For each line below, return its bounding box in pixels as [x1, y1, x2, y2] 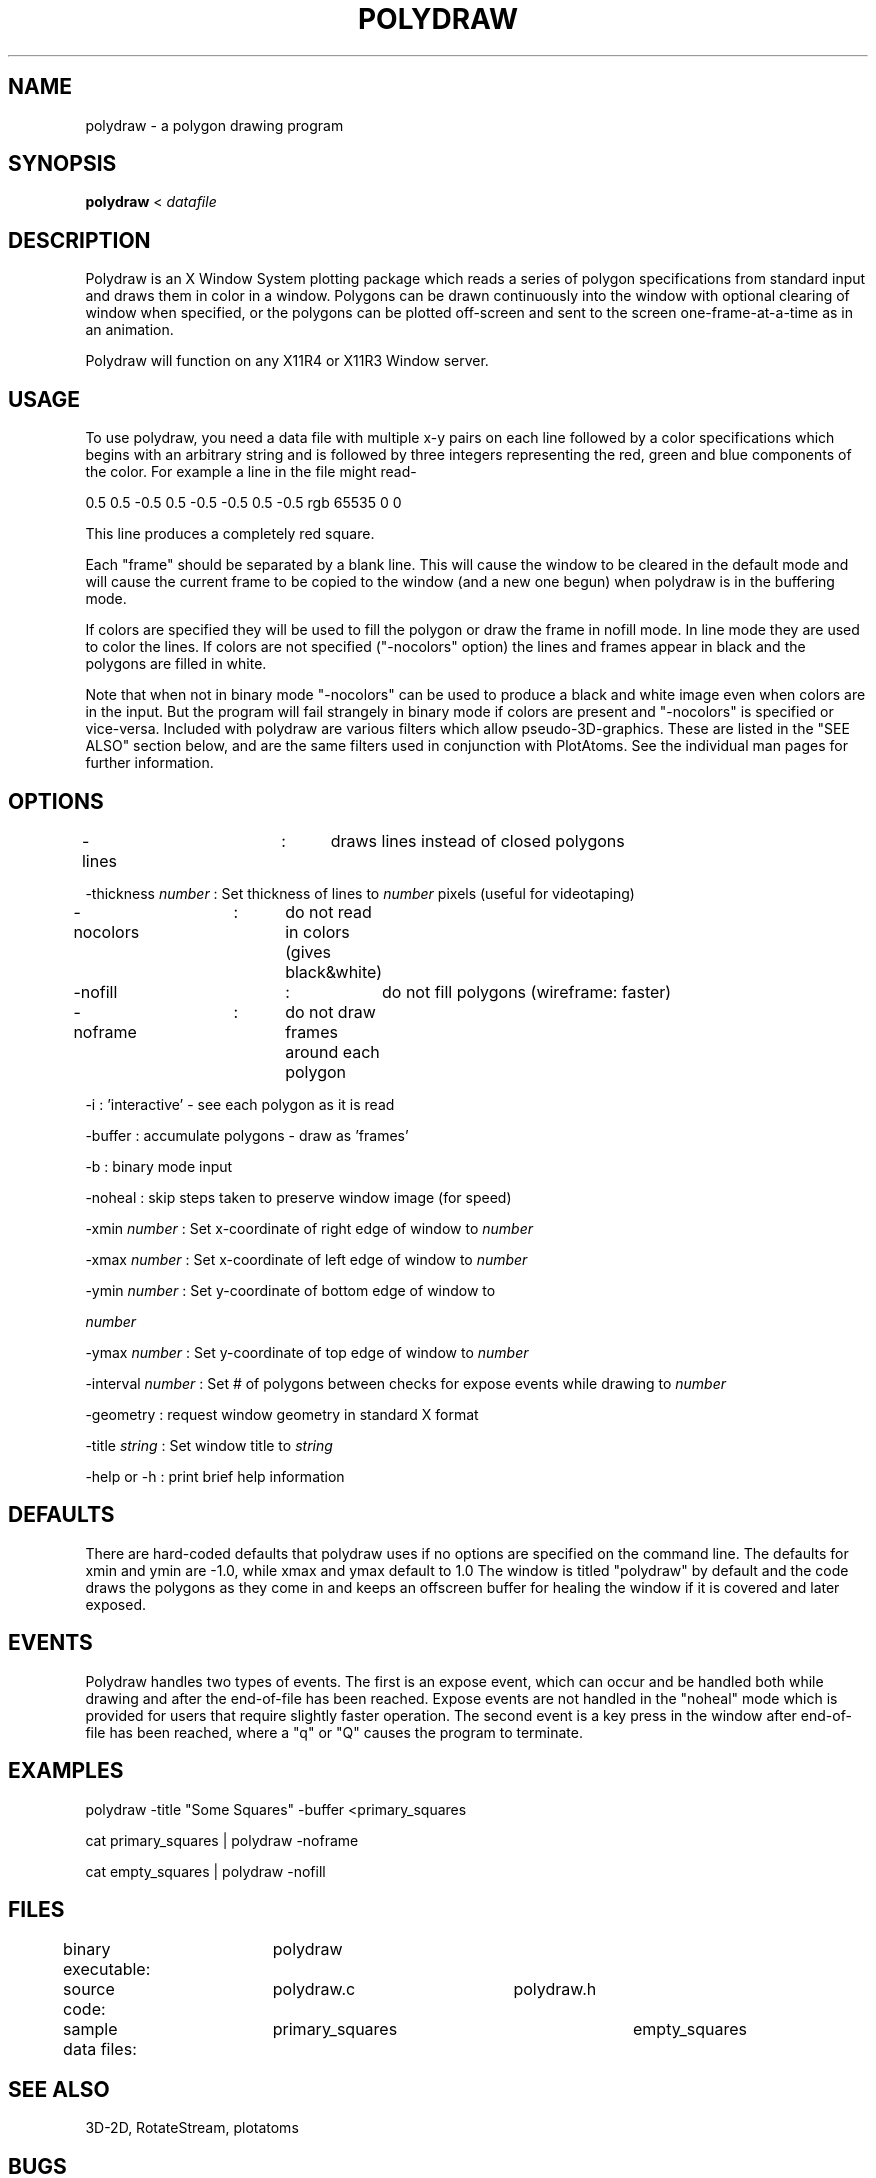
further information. [85, 754, 214, 772]
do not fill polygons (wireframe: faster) [382, 981, 672, 1002]
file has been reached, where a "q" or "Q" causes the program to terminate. [85, 1723, 584, 1741]
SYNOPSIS [8, 151, 117, 177]
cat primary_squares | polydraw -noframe [85, 1831, 359, 1849]
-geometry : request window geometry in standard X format [85, 1405, 479, 1423]
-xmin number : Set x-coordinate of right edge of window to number [85, 1219, 533, 1237]
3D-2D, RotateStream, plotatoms [85, 2119, 299, 2137]
